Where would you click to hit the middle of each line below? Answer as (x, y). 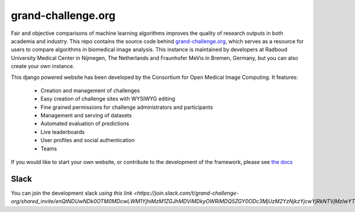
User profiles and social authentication (88, 140)
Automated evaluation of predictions (85, 124)
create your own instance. (43, 66)
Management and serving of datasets (86, 115)
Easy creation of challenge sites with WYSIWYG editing (108, 99)
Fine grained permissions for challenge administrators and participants (127, 107)
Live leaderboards (63, 132)
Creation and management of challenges (90, 90)
